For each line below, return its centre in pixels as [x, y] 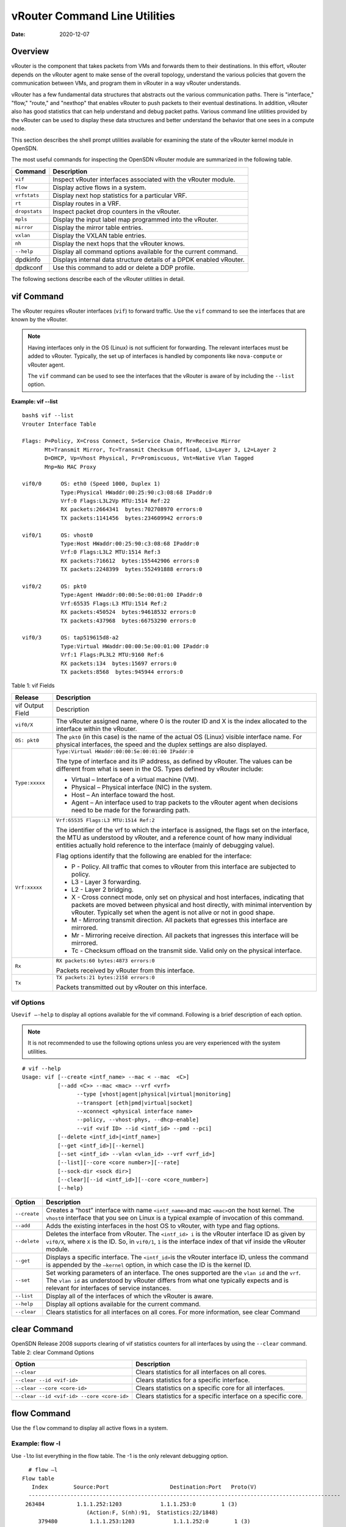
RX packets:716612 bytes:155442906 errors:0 [130, 561]
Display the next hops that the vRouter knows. [119, 243]
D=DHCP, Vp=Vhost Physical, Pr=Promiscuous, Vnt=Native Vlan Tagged [149, 458]
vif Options [28, 1003]
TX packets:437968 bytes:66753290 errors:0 [128, 621]
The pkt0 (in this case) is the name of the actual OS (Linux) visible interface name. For [179, 737]
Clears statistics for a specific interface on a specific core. [219, 1396]
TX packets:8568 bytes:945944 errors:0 [122, 672]
